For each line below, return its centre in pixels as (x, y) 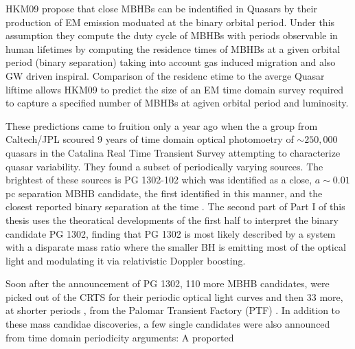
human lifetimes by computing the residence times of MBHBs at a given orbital (173, 48)
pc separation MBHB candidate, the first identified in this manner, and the (164, 193)
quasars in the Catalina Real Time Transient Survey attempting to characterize (173, 152)
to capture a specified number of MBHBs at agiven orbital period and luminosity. (177, 103)
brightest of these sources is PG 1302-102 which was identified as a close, (159, 180)
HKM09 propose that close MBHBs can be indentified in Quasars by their (161, 8)
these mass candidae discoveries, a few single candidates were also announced (168, 324)
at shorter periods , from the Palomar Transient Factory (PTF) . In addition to (173, 310)
